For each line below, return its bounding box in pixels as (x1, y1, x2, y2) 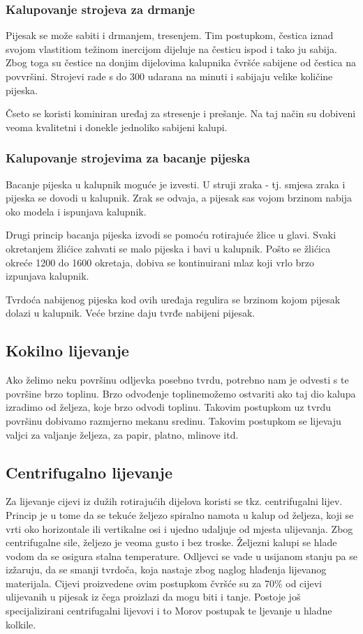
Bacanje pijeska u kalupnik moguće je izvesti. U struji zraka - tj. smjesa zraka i (6, 176, 346, 191)
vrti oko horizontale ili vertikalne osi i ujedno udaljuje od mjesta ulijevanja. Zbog (6, 521, 353, 536)
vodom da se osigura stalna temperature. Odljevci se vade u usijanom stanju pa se (6, 548, 357, 563)
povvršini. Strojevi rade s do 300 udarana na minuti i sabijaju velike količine (6, 69, 333, 83)
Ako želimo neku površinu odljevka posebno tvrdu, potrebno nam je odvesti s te (6, 372, 349, 387)
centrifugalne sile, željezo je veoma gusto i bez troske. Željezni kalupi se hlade (6, 535, 337, 550)
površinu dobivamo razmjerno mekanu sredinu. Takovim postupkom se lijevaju (6, 413, 341, 428)
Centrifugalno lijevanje (6, 461, 172, 483)
